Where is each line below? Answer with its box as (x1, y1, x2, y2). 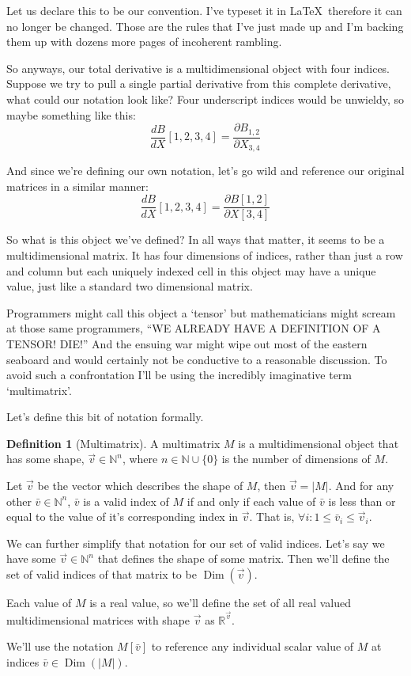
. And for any (328, 477, 394, 494)
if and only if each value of (187, 492, 316, 509)
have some (6, 550, 56, 567)
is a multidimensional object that (238, 435, 399, 451)
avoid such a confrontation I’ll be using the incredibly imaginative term (6, 366, 353, 383)
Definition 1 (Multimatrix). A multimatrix (6, 435, 221, 451)
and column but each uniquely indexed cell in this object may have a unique (6, 262, 376, 279)
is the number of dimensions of (221, 450, 371, 467)
